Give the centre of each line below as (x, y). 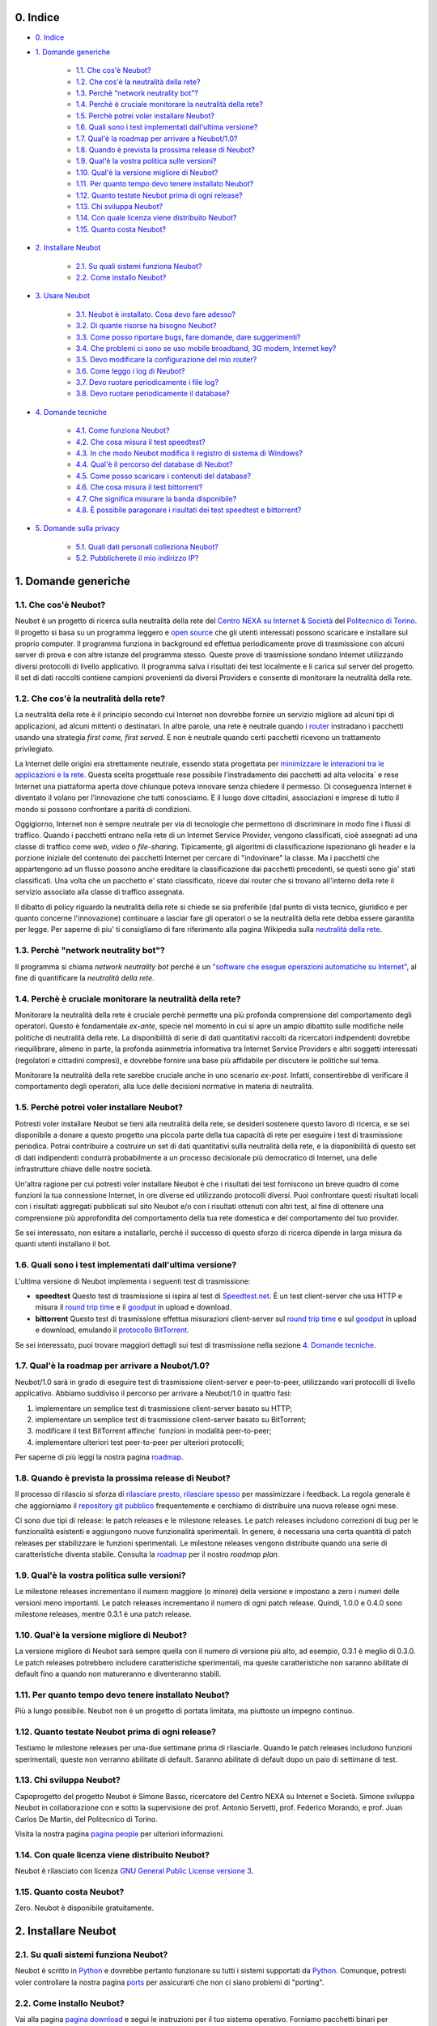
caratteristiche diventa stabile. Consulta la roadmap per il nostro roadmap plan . (147, 1554)
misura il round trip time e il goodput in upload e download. (134, 1307)
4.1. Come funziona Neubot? (123, 430)
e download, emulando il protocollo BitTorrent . (112, 1330)
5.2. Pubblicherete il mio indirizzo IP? (137, 558)
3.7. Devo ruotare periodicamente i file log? (147, 383)
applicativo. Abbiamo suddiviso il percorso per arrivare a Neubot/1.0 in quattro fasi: (153, 1393)
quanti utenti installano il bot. (63, 1244)
